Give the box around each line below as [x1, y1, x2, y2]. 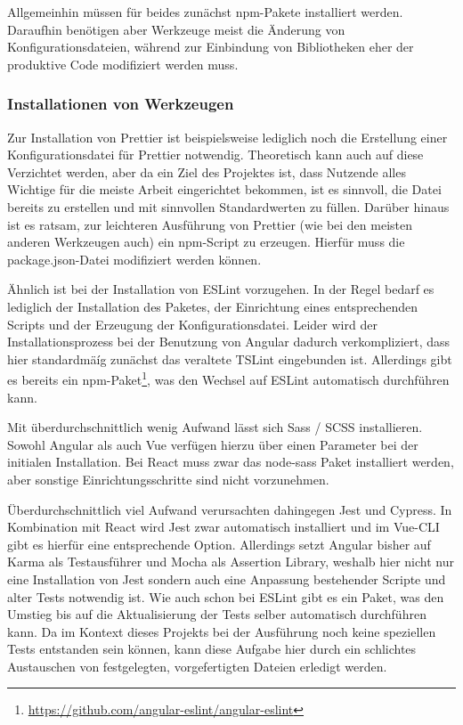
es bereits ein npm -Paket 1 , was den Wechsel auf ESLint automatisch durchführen [7, 368, 450, 388]
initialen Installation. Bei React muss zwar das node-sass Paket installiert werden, [7, 452, 454, 471]
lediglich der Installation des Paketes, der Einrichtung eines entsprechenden [7, 297, 418, 315]
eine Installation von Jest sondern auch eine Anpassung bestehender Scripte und [7, 569, 446, 588]
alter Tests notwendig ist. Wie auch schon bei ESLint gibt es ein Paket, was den [7, 587, 444, 606]
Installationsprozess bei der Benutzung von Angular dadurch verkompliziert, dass [7, 332, 451, 351]
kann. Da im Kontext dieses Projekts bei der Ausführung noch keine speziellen [7, 622, 436, 640]
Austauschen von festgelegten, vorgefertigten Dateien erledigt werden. [7, 656, 387, 675]
